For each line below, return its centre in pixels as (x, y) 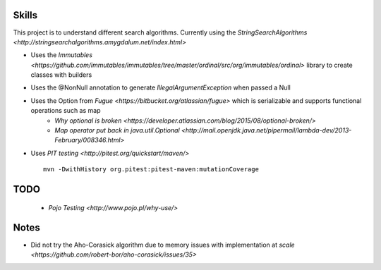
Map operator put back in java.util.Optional (117, 130)
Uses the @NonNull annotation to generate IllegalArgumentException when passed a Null (161, 87)
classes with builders (61, 75)
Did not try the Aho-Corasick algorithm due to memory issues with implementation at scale (163, 245)
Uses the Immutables (62, 55)
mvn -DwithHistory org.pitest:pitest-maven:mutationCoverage (151, 170)
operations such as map (66, 111)
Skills (25, 15)
